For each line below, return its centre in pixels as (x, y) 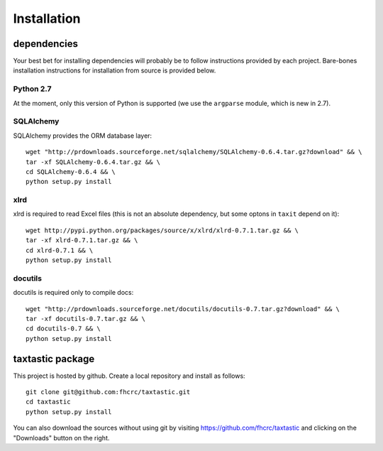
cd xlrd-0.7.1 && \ (60, 250)
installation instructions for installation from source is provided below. (115, 70)
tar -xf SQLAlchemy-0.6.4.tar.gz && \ (93, 162)
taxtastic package (54, 359)
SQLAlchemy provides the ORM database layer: (83, 136)
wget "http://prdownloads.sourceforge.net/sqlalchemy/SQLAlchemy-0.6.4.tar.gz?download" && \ (194, 152)
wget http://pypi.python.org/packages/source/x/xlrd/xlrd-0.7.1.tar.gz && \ (162, 230)
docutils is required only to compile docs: (73, 293)
